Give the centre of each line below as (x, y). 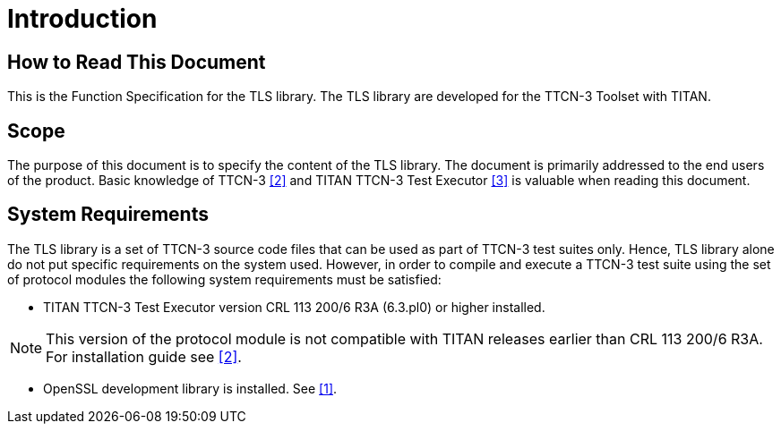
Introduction (82, 19)
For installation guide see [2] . (144, 356)
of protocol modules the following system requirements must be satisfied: (224, 279)
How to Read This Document (137, 62)
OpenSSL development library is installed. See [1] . (190, 388)
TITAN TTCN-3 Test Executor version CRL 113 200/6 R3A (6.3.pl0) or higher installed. (294, 307)
